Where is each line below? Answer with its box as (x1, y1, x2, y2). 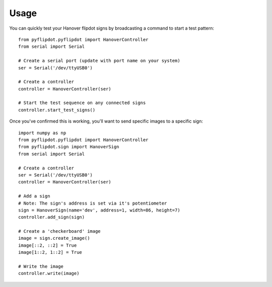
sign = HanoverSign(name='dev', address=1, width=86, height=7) (18, 207, 181, 213)
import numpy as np (18, 130, 66, 136)
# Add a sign (18, 194, 50, 199)
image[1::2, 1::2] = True (18, 249, 83, 255)
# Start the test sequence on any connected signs (18, 100, 146, 106)
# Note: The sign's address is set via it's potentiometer (18, 200, 167, 206)
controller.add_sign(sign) (18, 214, 85, 220)
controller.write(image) (18, 270, 80, 276)
